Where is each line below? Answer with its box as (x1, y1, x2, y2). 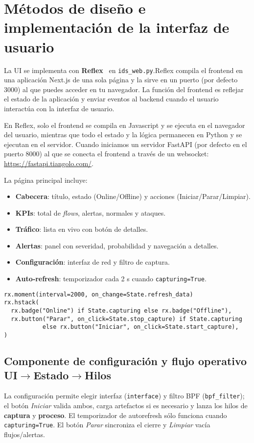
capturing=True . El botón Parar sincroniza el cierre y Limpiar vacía (4, 419, 210, 430)
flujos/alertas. (4, 429, 45, 439)
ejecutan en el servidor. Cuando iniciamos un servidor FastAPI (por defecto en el (4, 139, 247, 149)
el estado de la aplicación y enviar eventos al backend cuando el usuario (4, 94, 219, 104)
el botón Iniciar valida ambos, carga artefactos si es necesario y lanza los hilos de (4, 400, 248, 410)
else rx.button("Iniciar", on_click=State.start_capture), (42, 323, 239, 331)
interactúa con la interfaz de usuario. (4, 103, 115, 113)
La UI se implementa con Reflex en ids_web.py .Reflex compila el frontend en (4, 65, 243, 75)
